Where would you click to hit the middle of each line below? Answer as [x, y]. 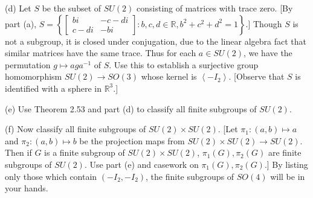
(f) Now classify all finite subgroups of [76, 129]
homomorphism [34, 76]
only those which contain [51, 176]
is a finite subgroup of [85, 152]
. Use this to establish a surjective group [184, 64]
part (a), [21, 23]
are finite [285, 152]
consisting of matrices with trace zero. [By [215, 8]
